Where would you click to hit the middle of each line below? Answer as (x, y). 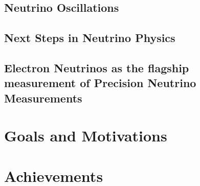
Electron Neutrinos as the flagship (97, 67)
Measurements (43, 98)
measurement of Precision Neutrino (100, 83)
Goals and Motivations (86, 136)
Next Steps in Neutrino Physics (90, 38)
